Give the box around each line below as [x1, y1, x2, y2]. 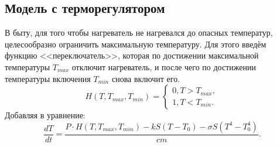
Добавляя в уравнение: [5, 109, 86, 121]
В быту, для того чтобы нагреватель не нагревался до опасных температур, [5, 26, 273, 39]
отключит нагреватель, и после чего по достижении [71, 60, 256, 73]
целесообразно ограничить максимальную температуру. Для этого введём [5, 37, 266, 50]
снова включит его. [111, 72, 180, 84]
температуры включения [5, 72, 91, 84]
